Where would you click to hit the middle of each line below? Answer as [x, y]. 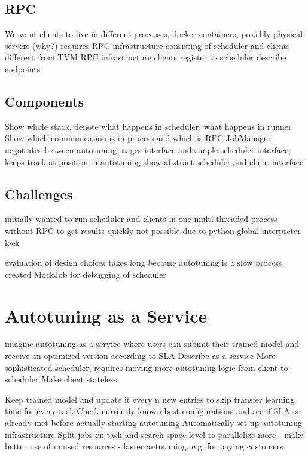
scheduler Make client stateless [61, 379]
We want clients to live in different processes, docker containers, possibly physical [154, 34]
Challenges [39, 194]
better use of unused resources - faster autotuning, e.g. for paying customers [144, 446]
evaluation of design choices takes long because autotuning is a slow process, [145, 262]
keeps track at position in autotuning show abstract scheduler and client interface [154, 161]
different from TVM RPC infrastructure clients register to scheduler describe [146, 57]
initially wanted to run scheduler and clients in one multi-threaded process [141, 219]
